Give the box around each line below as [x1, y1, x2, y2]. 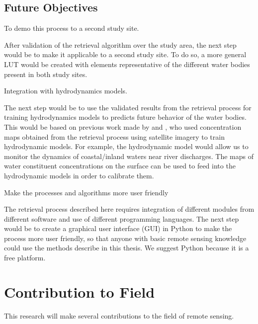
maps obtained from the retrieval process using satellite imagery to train [4, 131, 225, 142]
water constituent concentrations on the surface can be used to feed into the [4, 161, 236, 171]
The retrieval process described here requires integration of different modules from [4, 204, 255, 214]
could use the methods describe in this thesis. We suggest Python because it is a [4, 243, 249, 253]
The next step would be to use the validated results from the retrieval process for [4, 102, 252, 112]
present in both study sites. [4, 69, 87, 79]
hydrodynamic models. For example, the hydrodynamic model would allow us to [4, 141, 249, 152]
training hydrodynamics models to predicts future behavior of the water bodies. [4, 112, 247, 122]
